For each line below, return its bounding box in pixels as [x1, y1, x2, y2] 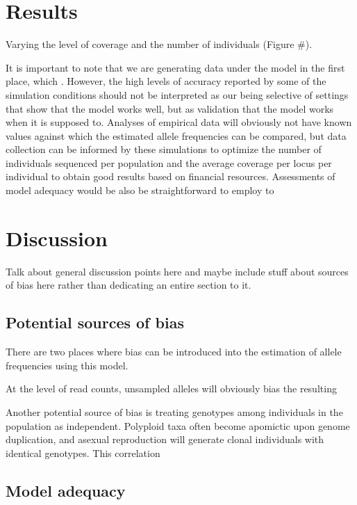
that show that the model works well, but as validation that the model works [6, 101, 334, 115]
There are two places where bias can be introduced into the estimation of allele [6, 344, 342, 359]
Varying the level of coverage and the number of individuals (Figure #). [6, 37, 313, 51]
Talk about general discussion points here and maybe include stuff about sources [6, 264, 349, 278]
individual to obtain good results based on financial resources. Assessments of [6, 169, 335, 184]
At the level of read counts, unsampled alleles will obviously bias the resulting [6, 381, 337, 396]
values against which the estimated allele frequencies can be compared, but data [6, 128, 347, 143]
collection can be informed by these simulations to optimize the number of [6, 142, 322, 157]
